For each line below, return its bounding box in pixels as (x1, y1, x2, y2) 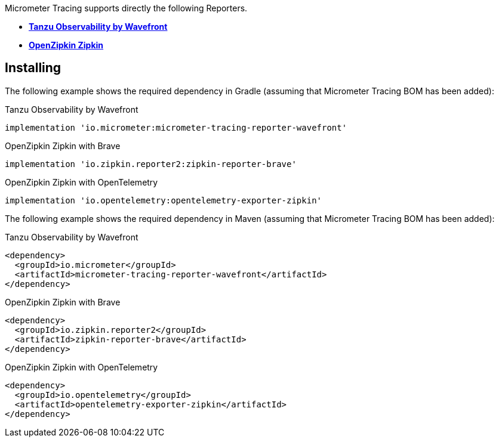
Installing (5, 60, 61, 76)
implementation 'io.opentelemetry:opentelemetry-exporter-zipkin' (5, 195, 322, 205)
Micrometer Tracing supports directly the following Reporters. (5, 3, 248, 13)
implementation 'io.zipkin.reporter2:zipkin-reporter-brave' (5, 159, 297, 169)
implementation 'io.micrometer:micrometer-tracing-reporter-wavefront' (5, 122, 347, 132)
